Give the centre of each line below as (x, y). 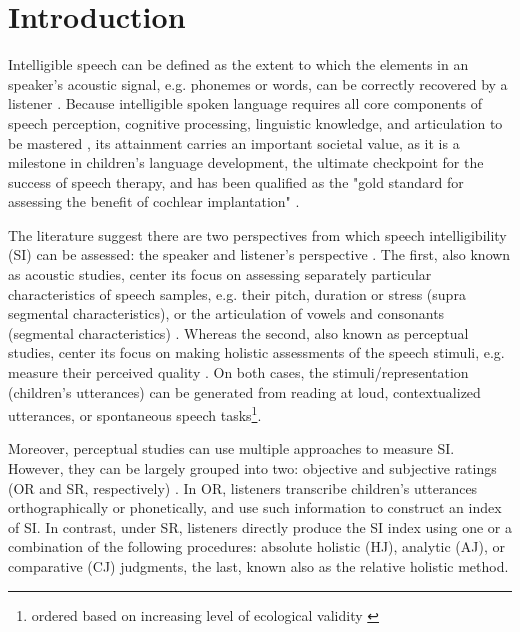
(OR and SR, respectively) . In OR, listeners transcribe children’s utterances (243, 487)
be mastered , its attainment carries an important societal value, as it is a (234, 142)
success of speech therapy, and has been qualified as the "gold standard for (236, 181)
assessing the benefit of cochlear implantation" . (154, 201)
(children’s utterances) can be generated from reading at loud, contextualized (244, 391)
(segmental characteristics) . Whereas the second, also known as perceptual (238, 332)
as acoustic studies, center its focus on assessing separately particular (220, 274)
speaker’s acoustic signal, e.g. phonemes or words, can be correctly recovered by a (258, 83)
